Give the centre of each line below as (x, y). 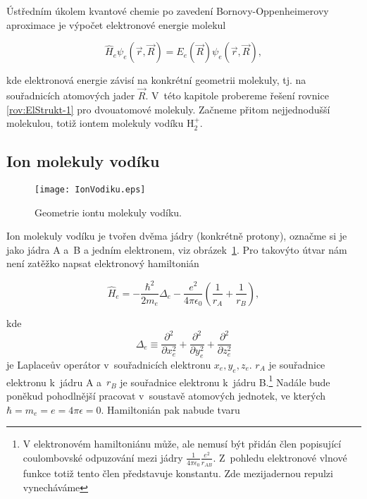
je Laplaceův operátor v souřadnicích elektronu (109, 364)
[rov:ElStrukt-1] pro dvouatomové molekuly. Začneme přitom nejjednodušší (168, 109)
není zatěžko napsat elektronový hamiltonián (103, 263)
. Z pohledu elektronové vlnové (280, 457)
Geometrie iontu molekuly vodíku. (108, 212)
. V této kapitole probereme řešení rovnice (237, 95)
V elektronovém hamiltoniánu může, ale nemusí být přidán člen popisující (182, 444)
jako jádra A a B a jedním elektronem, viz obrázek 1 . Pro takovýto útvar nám (177, 249)
